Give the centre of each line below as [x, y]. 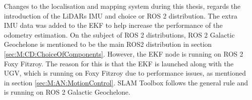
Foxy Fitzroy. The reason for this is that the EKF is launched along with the [119, 63]
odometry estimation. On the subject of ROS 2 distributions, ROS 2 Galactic [119, 34]
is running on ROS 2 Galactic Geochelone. [67, 92]
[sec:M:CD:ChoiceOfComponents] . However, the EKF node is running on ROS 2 [124, 53]
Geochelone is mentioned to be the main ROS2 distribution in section [108, 44]
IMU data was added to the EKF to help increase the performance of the [113, 25]
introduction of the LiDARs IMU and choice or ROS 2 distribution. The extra [121, 15]
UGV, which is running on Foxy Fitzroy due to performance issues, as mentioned [125, 73]
